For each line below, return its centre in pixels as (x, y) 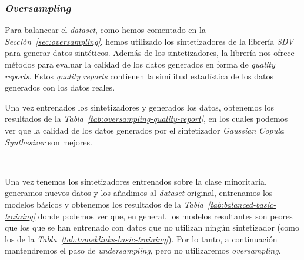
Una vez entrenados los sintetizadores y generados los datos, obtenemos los (140, 107)
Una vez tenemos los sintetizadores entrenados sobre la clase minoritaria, (136, 181)
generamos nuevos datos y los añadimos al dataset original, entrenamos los (139, 193)
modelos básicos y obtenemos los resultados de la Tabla (104, 204)
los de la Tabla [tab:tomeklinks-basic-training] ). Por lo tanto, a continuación (141, 239)
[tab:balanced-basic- (242, 204)
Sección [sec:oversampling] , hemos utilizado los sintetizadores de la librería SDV (149, 41)
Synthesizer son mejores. (49, 141)
